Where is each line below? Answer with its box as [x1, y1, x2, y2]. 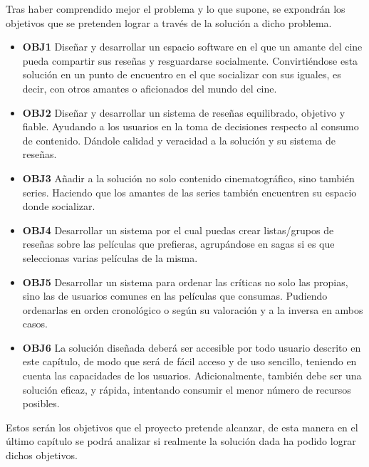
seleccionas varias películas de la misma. [22, 250, 198, 265]
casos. [22, 316, 48, 331]
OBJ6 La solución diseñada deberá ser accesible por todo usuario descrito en [22, 340, 361, 355]
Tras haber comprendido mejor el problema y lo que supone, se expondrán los [6, 1, 345, 16]
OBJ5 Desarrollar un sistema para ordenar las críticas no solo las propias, [22, 274, 348, 289]
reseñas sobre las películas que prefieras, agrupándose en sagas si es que [22, 236, 335, 251]
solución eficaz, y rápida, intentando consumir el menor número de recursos [22, 382, 351, 397]
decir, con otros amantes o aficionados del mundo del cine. [22, 80, 277, 95]
